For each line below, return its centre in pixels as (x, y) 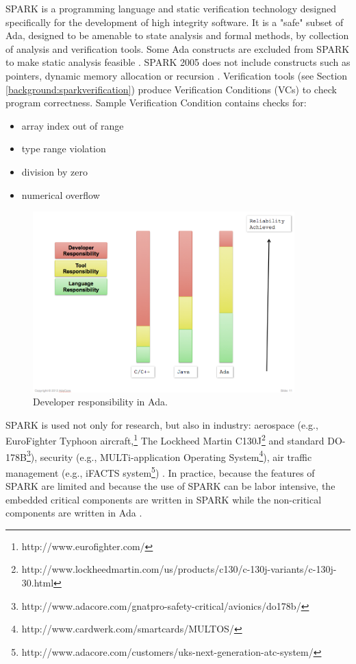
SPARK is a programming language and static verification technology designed (171, 8)
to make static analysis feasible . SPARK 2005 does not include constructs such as (178, 62)
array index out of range (73, 125)
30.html (38, 583)
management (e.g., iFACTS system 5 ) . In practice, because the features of (160, 471)
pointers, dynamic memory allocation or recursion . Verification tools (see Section (177, 75)
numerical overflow (61, 194)
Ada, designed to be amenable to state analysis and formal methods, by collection (177, 35)
